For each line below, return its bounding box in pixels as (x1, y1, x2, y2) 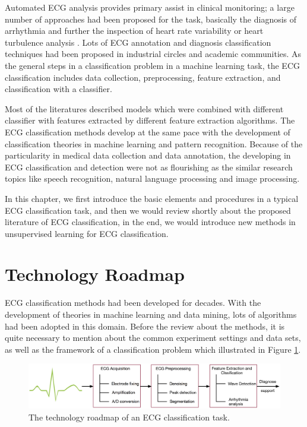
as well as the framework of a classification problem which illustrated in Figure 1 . (5, 343, 301, 355)
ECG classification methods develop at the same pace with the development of (5, 125, 290, 138)
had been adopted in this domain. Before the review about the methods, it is (5, 320, 285, 332)
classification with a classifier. (5, 83, 112, 95)
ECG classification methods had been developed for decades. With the (5, 296, 261, 309)
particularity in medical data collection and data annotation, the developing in (5, 149, 291, 162)
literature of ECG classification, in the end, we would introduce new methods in (5, 216, 296, 228)
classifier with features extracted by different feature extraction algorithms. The (5, 114, 295, 126)
